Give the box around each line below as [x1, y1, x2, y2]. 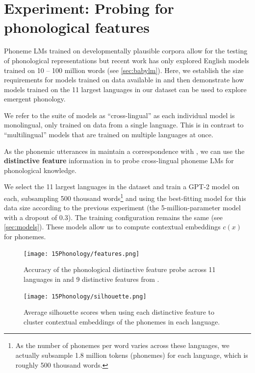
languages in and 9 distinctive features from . [24, 274, 159, 284]
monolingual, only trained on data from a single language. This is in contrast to [4, 120, 244, 130]
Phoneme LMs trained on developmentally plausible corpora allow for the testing [4, 46, 248, 56]
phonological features [4, 17, 150, 37]
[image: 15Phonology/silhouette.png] [24, 293, 147, 300]
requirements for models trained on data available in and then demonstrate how [4, 75, 244, 85]
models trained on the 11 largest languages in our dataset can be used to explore [4, 84, 247, 94]
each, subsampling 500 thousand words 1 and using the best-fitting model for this [4, 192, 246, 203]
